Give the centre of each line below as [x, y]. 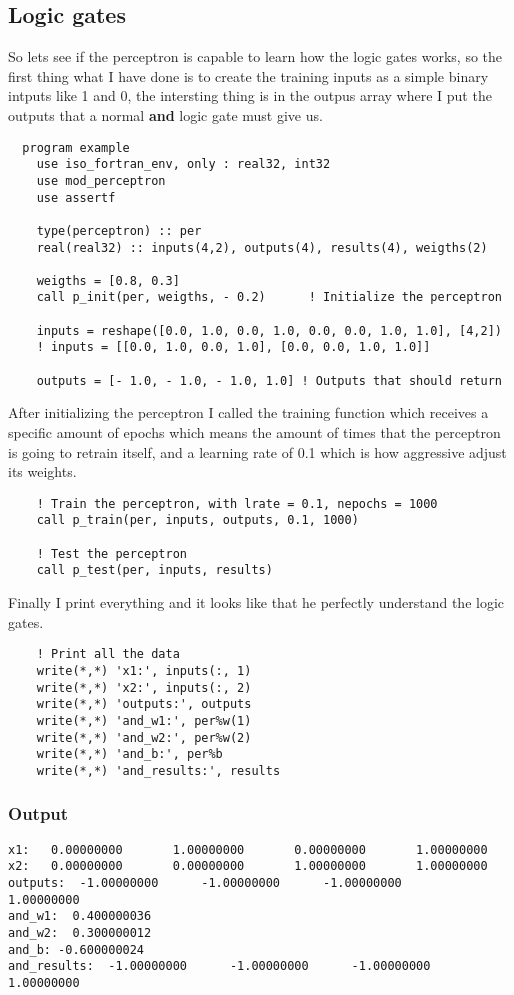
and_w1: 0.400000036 [80, 916]
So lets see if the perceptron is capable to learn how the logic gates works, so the [255, 56]
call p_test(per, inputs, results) [154, 570]
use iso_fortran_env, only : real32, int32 [183, 164]
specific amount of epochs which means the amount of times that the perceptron [254, 432]
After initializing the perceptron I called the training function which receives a [248, 412]
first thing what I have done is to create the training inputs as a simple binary [248, 75]
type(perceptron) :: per [119, 230]
